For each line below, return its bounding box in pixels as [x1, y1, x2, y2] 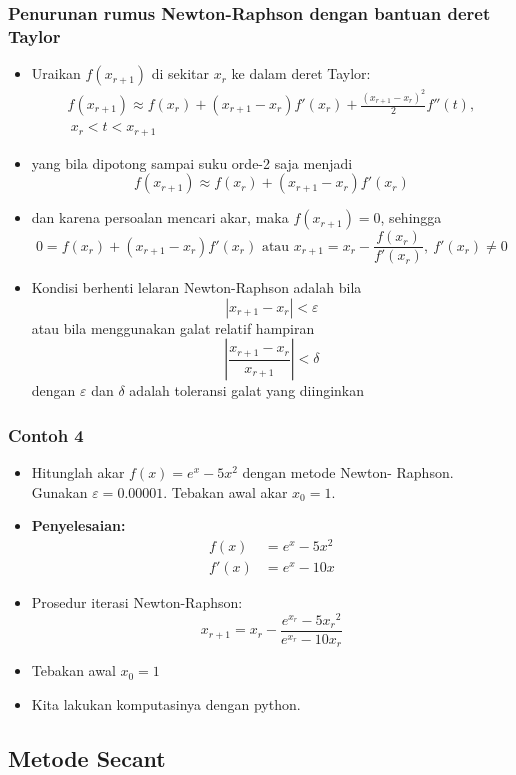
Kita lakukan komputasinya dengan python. [31, 693, 301, 714]
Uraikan [31, 63, 81, 84]
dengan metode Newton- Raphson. [242, 462, 454, 483]
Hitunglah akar [31, 462, 125, 483]
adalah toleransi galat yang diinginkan [129, 380, 365, 401]
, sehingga [380, 207, 442, 228]
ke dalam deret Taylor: [231, 63, 371, 84]
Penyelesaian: [31, 515, 126, 536]
